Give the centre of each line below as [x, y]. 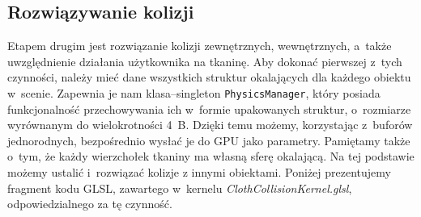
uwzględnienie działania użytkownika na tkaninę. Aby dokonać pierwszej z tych [205, 61]
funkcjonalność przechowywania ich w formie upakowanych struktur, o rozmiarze [209, 108]
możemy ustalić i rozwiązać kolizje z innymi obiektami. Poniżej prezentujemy [199, 172]
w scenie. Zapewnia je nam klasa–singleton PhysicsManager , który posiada [194, 92]
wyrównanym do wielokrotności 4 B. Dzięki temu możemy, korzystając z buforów [210, 125]
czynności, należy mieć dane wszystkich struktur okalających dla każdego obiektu [209, 77]
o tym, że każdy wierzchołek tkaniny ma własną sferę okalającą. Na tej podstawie [211, 156]
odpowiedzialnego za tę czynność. [90, 204]
